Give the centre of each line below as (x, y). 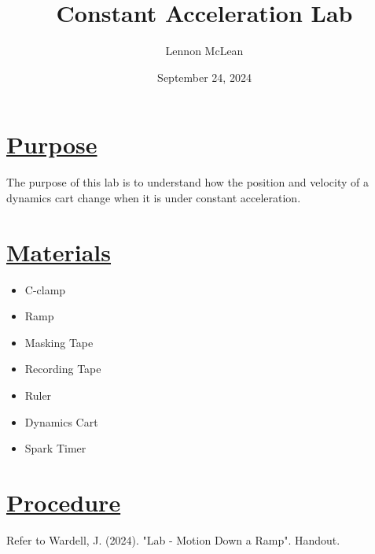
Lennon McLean (204, 51)
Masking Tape (59, 342)
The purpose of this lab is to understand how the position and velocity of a (187, 182)
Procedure (64, 502)
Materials (59, 251)
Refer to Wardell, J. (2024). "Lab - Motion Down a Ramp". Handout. (173, 539)
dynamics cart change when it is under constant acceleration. (154, 197)
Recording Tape (63, 369)
